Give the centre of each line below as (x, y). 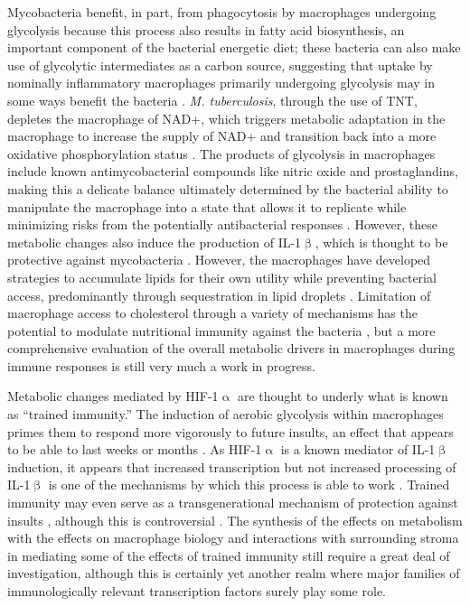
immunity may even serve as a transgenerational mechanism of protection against (233, 503)
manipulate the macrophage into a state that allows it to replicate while (207, 206)
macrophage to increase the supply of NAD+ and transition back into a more (222, 136)
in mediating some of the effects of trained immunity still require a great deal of (229, 555)
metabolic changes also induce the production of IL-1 (155, 242)
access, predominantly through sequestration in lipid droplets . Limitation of (219, 295)
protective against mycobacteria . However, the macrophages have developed (219, 260)
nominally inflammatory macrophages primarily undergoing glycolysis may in (221, 83)
